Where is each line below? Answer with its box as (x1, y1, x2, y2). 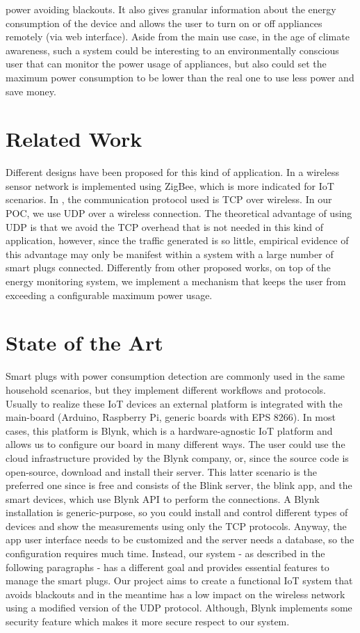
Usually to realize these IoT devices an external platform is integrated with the (6, 396, 343, 410)
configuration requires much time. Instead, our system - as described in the (6, 546, 325, 561)
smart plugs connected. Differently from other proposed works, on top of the (6, 260, 331, 275)
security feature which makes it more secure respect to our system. (6, 614, 290, 629)
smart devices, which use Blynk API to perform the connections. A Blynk (6, 491, 320, 506)
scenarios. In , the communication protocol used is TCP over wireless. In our (6, 192, 332, 207)
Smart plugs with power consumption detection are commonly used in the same (6, 369, 345, 383)
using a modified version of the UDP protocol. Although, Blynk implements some (6, 600, 352, 615)
